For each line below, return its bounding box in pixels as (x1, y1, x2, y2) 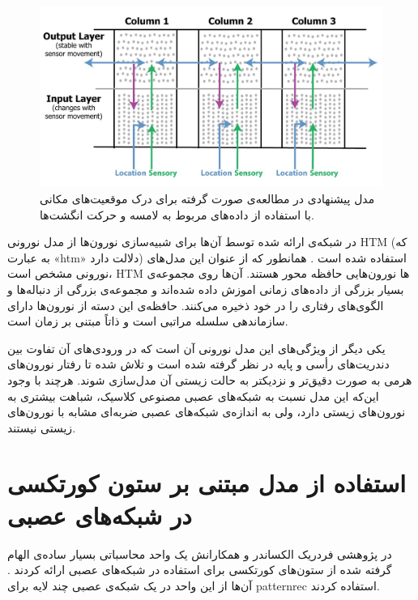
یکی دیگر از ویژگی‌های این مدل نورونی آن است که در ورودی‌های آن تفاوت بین (7, 339, 386, 356)
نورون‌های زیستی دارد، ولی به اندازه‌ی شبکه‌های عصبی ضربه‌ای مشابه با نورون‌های (7, 403, 406, 420)
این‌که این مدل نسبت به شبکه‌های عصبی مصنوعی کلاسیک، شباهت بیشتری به (7, 387, 379, 404)
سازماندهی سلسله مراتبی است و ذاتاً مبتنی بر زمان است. (7, 313, 288, 330)
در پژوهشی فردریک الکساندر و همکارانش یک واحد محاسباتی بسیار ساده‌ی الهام (7, 545, 392, 562)
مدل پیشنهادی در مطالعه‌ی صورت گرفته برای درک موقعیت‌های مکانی (40, 189, 375, 206)
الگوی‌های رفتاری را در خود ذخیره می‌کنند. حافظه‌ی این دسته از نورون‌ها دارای (7, 296, 384, 313)
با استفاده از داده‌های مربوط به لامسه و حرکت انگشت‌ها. (40, 206, 314, 223)
